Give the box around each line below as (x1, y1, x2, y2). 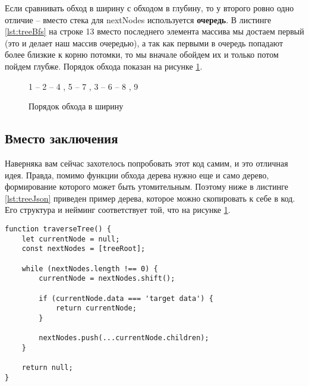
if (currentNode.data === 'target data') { (39, 294, 213, 303)
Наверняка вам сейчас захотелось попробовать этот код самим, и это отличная (5, 156, 288, 169)
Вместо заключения (5, 129, 118, 148)
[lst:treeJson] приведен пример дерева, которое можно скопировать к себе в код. (5, 192, 295, 204)
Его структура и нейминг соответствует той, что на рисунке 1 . (5, 203, 231, 216)
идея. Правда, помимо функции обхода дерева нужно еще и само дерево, (5, 168, 269, 181)
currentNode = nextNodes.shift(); (39, 274, 175, 283)
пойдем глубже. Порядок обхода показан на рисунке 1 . (5, 59, 203, 72)
